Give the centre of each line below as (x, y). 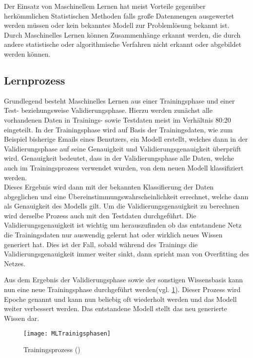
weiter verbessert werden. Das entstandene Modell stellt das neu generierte (116, 308)
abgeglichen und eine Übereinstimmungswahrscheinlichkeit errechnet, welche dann (126, 196)
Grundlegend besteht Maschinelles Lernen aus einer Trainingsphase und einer (119, 100)
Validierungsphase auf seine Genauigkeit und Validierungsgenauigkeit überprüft (123, 148)
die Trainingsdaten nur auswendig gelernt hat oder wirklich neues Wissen (113, 235)
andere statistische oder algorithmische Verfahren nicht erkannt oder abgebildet (123, 44)
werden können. (27, 53)
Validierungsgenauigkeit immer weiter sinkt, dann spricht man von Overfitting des (126, 254)
